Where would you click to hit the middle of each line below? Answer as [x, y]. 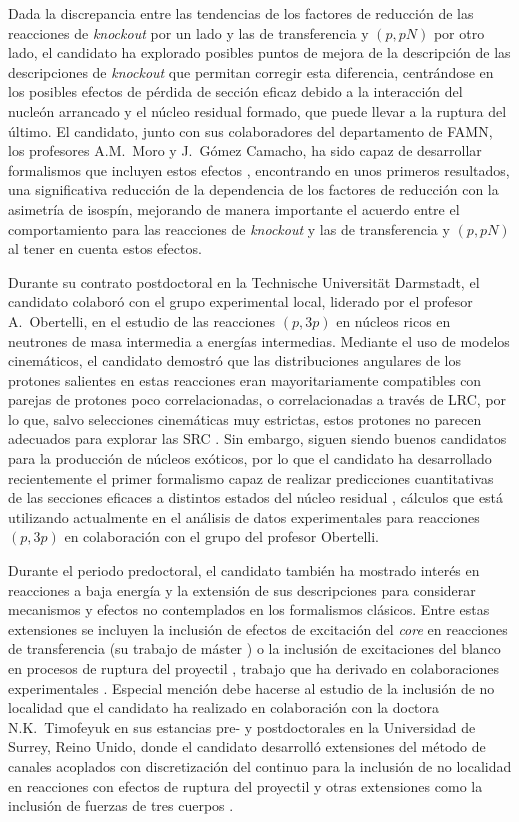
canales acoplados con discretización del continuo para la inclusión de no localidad [260, 765]
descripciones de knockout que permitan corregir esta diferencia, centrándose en [251, 71]
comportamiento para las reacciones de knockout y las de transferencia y [229, 228]
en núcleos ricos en [393, 320]
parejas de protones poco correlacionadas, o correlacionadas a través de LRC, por [257, 399]
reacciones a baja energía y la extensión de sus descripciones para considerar [242, 589]
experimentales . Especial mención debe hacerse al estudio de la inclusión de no [251, 687]
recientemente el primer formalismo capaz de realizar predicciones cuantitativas [251, 477]
